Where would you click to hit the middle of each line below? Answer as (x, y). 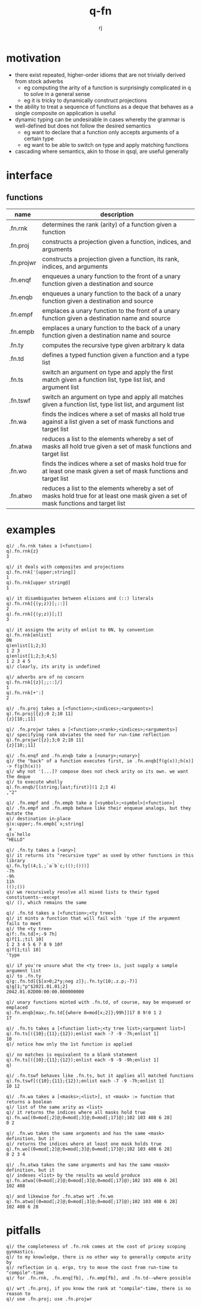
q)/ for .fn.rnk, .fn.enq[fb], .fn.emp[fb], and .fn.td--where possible (99, 1278)
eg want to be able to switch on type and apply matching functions (106, 144)
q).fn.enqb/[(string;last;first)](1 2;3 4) (61, 787)
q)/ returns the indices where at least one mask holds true (84, 1144)
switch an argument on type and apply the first (108, 372)
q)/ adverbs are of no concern (45, 677)
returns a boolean (29, 1102)
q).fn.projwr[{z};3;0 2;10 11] (45, 740)
